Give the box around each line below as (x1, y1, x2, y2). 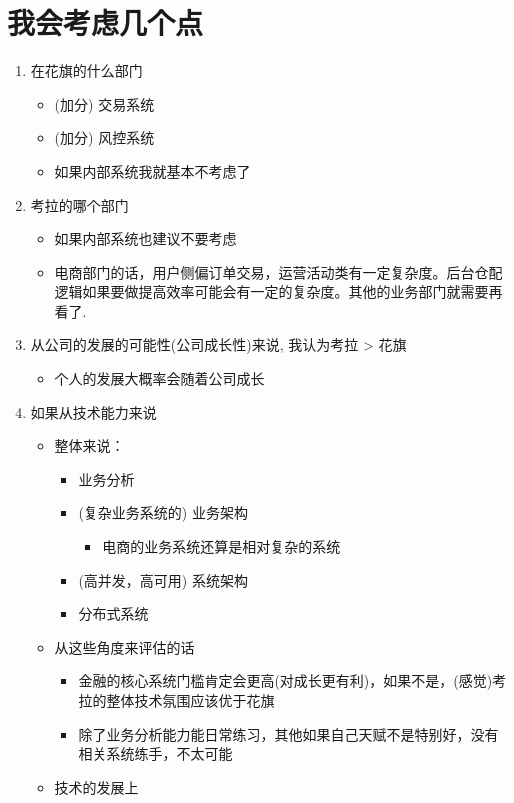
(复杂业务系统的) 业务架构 (78, 502, 248, 523)
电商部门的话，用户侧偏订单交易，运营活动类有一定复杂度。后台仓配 (54, 261, 503, 282)
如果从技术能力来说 (30, 401, 157, 422)
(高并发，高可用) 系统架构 (78, 569, 248, 590)
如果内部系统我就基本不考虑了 (54, 160, 251, 181)
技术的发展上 (54, 776, 139, 797)
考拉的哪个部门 (30, 194, 129, 215)
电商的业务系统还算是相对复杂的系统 (102, 536, 341, 557)
